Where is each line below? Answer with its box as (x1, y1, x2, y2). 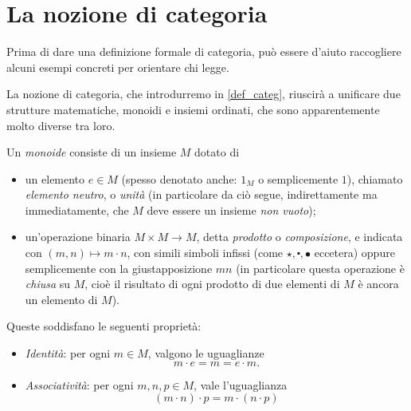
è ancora (358, 275, 399, 292)
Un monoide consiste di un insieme (6, 144, 177, 160)
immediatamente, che (25, 201, 129, 218)
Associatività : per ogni (25, 376, 134, 393)
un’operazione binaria (25, 228, 131, 245)
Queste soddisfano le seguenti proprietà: (6, 318, 202, 334)
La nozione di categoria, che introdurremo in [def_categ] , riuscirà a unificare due (6, 85, 401, 102)
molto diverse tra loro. (6, 117, 115, 133)
